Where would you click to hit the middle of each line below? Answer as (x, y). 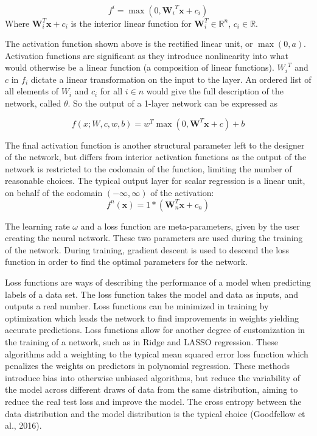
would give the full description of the (215, 91)
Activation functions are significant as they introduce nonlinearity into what (147, 55)
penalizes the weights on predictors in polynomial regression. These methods (148, 366)
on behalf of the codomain (54, 193)
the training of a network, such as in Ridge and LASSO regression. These (141, 341)
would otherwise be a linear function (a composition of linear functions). (140, 67)
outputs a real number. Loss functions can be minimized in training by (137, 306)
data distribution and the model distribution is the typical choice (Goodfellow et (155, 413)
